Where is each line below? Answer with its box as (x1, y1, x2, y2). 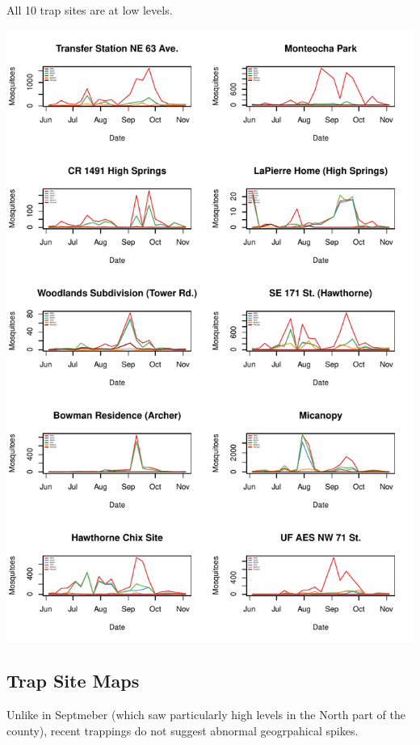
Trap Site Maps (6, 668, 140, 693)
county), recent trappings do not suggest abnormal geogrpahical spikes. (6, 722, 359, 739)
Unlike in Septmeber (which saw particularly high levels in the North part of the (6, 706, 405, 723)
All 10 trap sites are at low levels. (6, 2, 173, 18)
